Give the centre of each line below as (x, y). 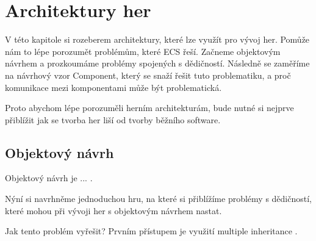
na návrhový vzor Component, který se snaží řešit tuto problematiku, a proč (148, 75)
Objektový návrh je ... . (49, 178)
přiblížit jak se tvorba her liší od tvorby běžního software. (113, 119)
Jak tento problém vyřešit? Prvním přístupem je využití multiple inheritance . (151, 231)
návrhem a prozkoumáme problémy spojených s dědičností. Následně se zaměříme (157, 63)
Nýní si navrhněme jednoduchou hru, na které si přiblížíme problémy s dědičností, (158, 199)
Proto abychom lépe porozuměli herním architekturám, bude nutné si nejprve (149, 108)
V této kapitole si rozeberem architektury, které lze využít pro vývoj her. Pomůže (157, 39)
